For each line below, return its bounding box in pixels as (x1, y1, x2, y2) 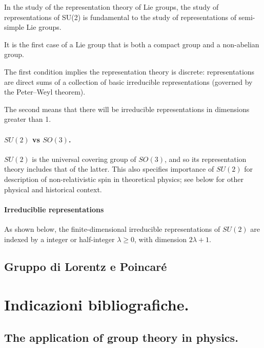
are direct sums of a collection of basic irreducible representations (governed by (4, 76, 253, 87)
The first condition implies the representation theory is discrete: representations (4, 66, 255, 77)
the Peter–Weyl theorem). (4, 86, 86, 97)
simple (4, 22, 24, 32)
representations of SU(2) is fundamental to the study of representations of (4, 11, 236, 22)
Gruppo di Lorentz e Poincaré (4, 259, 167, 274)
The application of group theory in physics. (4, 329, 238, 345)
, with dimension (134, 233, 187, 244)
